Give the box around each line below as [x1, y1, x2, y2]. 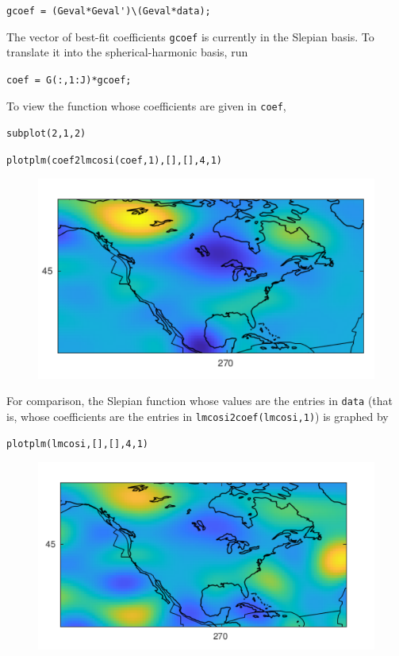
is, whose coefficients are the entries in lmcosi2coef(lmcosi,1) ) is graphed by [6, 407, 389, 424]
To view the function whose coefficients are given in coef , [6, 97, 286, 114]
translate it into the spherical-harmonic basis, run [6, 44, 248, 60]
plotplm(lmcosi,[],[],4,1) [6, 438, 148, 450]
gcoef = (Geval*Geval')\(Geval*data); [6, 6, 211, 17]
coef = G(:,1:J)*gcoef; [6, 74, 132, 86]
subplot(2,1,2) [6, 128, 86, 140]
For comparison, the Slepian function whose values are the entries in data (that [6, 392, 393, 409]
